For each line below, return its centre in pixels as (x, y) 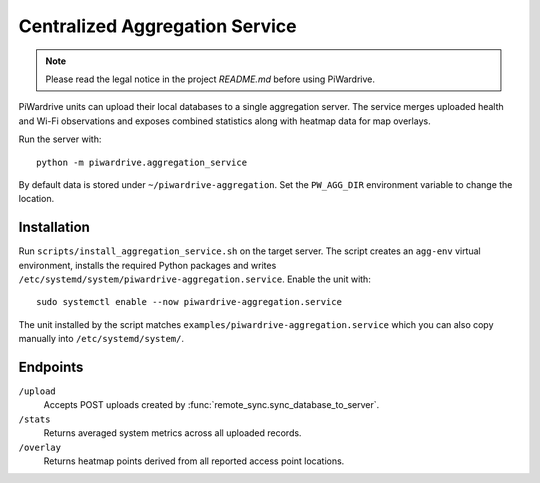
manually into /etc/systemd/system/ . (101, 339)
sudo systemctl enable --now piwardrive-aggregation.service (189, 302)
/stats (34, 419)
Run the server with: (60, 139)
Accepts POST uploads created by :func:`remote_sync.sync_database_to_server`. (211, 405)
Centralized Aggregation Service (157, 26)
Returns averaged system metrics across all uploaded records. (172, 433)
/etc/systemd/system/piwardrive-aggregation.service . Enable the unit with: (195, 279)
